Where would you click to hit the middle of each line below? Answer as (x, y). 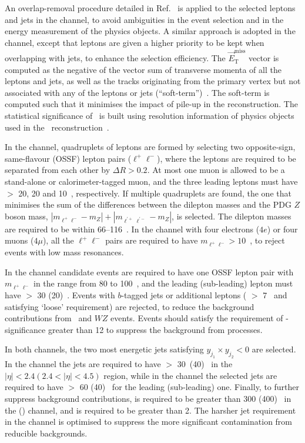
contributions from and (48, 318)
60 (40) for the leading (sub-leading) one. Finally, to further (190, 387)
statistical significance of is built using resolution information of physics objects (150, 116)
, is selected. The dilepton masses (232, 216)
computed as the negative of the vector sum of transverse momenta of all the (143, 69)
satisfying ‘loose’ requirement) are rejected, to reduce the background (130, 306)
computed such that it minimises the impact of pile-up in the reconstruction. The (151, 104)
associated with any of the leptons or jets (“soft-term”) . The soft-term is (137, 92)
